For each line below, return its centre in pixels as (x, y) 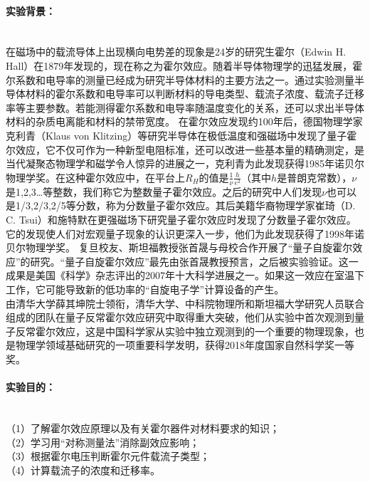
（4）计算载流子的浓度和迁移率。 (83, 470)
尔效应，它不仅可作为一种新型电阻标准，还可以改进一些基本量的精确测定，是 (185, 149)
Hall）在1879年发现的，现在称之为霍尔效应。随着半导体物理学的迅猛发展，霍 (184, 65)
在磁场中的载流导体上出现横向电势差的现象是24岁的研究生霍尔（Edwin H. (176, 52)
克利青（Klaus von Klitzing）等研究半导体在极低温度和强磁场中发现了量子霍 (181, 135)
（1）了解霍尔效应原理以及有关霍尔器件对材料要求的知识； (143, 428)
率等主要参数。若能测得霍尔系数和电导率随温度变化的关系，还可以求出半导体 (185, 107)
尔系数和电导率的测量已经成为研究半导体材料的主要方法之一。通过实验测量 (180, 79)
